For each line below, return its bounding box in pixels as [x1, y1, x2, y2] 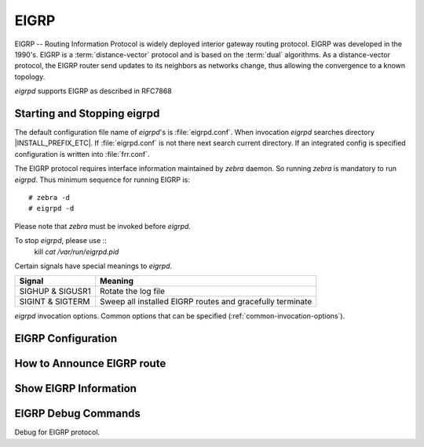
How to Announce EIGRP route [14, 357, 166, 370]
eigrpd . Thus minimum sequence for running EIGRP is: [14, 175, 190, 184]
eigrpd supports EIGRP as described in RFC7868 [14, 86, 172, 96]
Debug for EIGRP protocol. [14, 427, 101, 437]
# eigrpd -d [28, 204, 75, 213]
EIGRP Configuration [14, 332, 118, 345]
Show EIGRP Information [14, 382, 137, 395]
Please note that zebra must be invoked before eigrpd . [14, 221, 192, 231]
